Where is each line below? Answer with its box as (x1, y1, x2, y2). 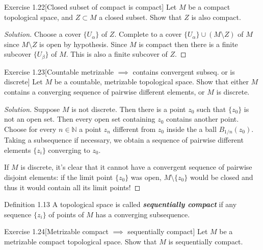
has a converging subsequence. (95, 209, 190, 219)
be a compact (188, 2, 230, 12)
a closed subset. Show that (99, 11, 182, 22)
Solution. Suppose (4, 103, 60, 114)
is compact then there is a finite (139, 38, 238, 49)
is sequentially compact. (168, 236, 243, 246)
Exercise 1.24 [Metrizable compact (4, 226, 109, 237)
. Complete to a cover (114, 29, 182, 39)
